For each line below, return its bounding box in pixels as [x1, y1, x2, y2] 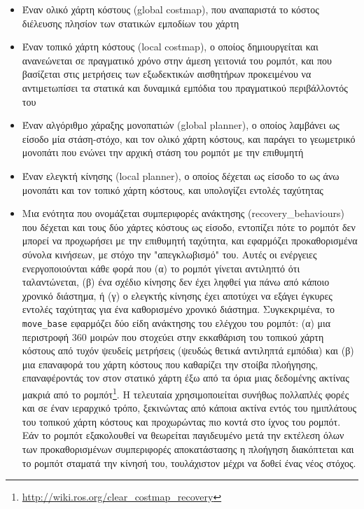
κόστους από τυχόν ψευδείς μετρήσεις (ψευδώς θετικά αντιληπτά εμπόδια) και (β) [22, 343, 354, 358]
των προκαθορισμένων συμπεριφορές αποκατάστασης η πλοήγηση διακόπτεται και [22, 441, 354, 456]
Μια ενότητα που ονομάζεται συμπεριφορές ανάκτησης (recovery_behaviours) [22, 206, 344, 221]
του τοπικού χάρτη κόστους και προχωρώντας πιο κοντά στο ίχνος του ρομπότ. [22, 414, 341, 428]
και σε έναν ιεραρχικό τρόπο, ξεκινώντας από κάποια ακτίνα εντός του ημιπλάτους [22, 400, 357, 415]
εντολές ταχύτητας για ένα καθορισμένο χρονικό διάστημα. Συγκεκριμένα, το [22, 302, 335, 316]
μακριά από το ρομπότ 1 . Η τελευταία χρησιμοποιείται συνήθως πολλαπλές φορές [22, 384, 349, 401]
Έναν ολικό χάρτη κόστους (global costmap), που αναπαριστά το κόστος [22, 2, 319, 16]
